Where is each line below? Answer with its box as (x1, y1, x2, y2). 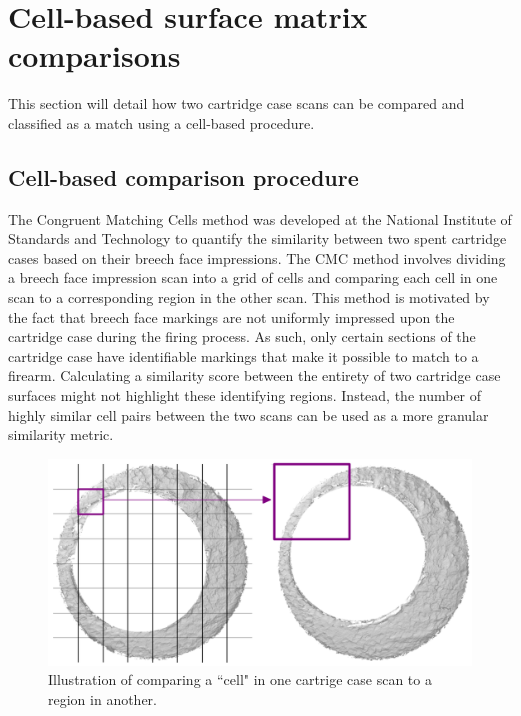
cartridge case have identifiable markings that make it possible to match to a (8, 345, 479, 366)
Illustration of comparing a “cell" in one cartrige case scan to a (48, 669, 432, 690)
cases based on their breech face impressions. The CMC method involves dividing (8, 247, 506, 268)
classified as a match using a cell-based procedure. (8, 112, 315, 133)
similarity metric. (8, 424, 114, 445)
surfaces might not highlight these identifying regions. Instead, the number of (8, 385, 482, 406)
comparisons (8, 35, 181, 76)
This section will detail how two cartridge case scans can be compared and (8, 93, 465, 114)
